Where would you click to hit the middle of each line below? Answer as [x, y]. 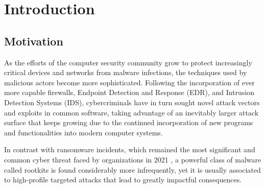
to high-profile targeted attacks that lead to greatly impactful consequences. [123, 180]
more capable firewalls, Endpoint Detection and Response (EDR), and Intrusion [129, 92]
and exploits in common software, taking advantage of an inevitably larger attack [131, 112]
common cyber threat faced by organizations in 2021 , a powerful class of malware [133, 159]
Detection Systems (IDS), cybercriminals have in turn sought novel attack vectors [132, 102]
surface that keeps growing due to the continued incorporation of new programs [129, 122]
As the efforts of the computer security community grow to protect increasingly [128, 62]
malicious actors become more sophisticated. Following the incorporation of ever [129, 82]
